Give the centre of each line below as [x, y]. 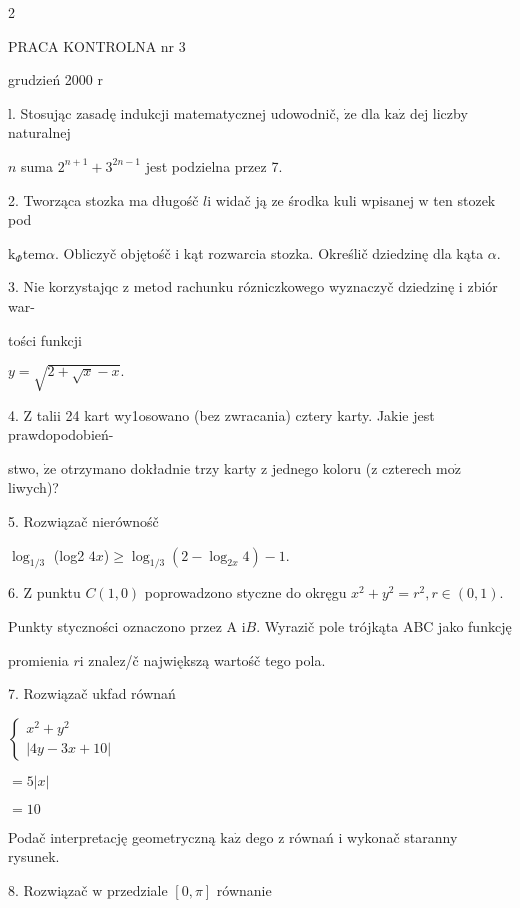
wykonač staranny [402, 836]
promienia [38, 659]
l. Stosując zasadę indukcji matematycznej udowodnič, [174, 112]
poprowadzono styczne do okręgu [245, 592]
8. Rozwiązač [48, 890]
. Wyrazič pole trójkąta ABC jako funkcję [384, 626]
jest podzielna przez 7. [214, 165]
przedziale [137, 890]
